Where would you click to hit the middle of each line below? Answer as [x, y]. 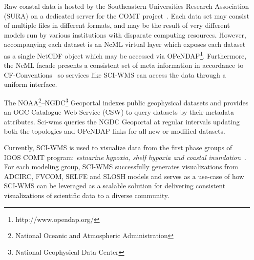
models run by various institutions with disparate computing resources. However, [125, 34]
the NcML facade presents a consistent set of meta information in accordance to [124, 65]
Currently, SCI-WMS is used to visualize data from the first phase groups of [118, 148]
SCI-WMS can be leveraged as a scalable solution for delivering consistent [115, 186]
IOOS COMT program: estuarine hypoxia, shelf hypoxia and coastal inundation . [125, 157]
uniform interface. [31, 84]
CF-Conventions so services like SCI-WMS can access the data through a [115, 74]
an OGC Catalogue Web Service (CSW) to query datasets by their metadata [119, 112]
